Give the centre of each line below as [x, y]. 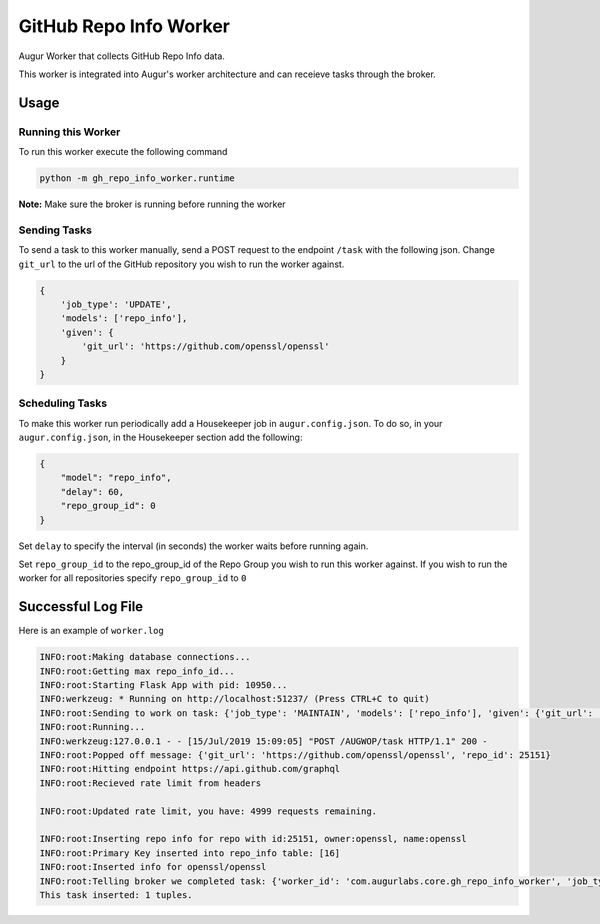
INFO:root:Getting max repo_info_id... [137, 671]
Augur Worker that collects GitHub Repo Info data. [121, 56]
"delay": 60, [92, 491]
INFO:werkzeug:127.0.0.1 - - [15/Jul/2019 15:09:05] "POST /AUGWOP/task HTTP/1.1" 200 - [264, 741]
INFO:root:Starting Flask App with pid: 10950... [163, 685]
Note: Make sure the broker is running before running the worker [152, 204]
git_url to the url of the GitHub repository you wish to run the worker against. [181, 264]
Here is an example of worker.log [91, 631]
